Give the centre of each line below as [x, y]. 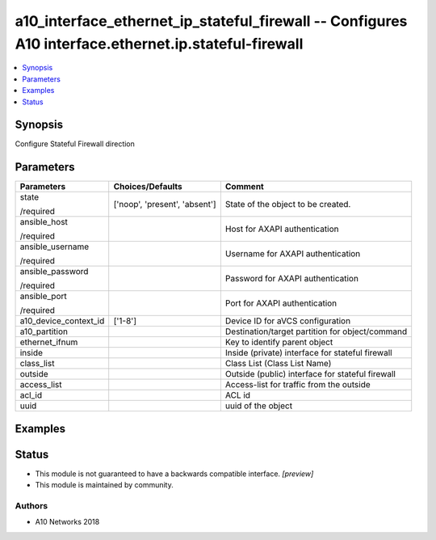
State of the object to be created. [288, 205]
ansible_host [44, 222]
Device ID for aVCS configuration [288, 321]
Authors [31, 506]
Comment [244, 187]
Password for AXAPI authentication [292, 279]
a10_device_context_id [62, 321]
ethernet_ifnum [49, 342]
